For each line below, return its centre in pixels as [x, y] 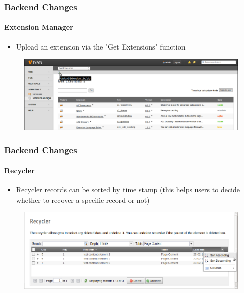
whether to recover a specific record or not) [83, 199]
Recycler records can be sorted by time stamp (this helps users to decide [128, 190]
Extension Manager [39, 27]
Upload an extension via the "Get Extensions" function [101, 46]
